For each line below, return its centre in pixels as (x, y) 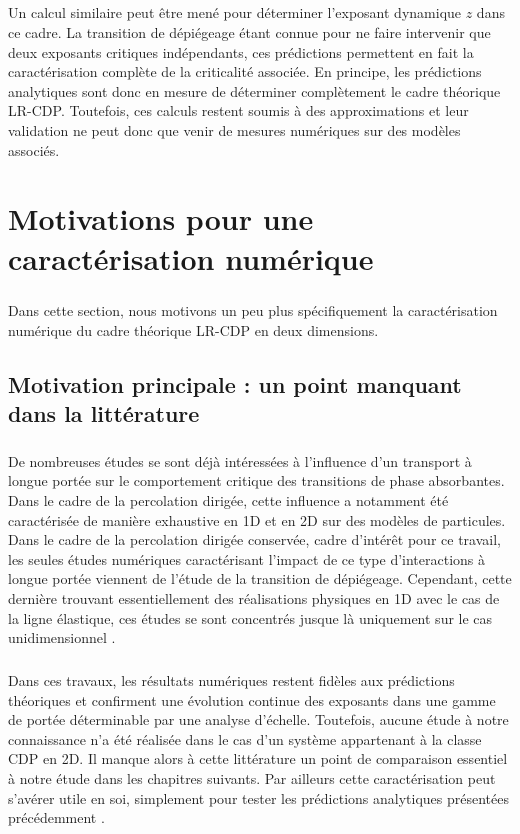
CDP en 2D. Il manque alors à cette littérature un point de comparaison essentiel (258, 758)
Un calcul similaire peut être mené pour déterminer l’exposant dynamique (235, 12)
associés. (34, 149)
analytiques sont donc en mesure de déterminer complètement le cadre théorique (254, 90)
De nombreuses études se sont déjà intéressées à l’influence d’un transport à (240, 460)
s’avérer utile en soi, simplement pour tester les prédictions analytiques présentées (258, 797)
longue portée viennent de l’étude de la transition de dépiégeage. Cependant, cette (260, 578)
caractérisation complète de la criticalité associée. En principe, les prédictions (245, 71)
